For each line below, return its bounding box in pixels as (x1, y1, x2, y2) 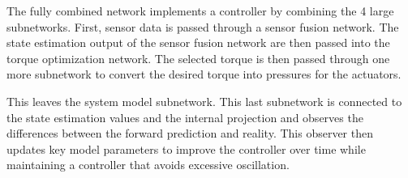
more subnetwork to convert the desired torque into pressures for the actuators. (6, 66, 402, 83)
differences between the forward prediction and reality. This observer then (6, 125, 374, 142)
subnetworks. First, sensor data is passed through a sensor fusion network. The (6, 18, 399, 35)
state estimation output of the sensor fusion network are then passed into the (6, 34, 390, 51)
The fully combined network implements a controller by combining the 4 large (6, 2, 394, 19)
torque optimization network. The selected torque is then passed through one (6, 49, 390, 66)
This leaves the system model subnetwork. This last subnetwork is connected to (6, 92, 402, 109)
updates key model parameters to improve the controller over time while (6, 140, 366, 157)
